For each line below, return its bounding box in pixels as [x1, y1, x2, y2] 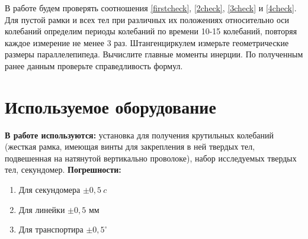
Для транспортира [18, 223, 84, 235]
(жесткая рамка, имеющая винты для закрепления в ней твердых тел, [5, 140, 255, 153]
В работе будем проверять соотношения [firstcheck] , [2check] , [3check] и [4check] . [5, 2, 297, 14]
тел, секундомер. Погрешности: [5, 163, 121, 176]
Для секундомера [18, 183, 81, 196]
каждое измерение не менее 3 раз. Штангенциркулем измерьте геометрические [5, 36, 289, 49]
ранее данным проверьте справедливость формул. [5, 59, 183, 72]
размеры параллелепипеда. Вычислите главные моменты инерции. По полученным [5, 48, 303, 60]
